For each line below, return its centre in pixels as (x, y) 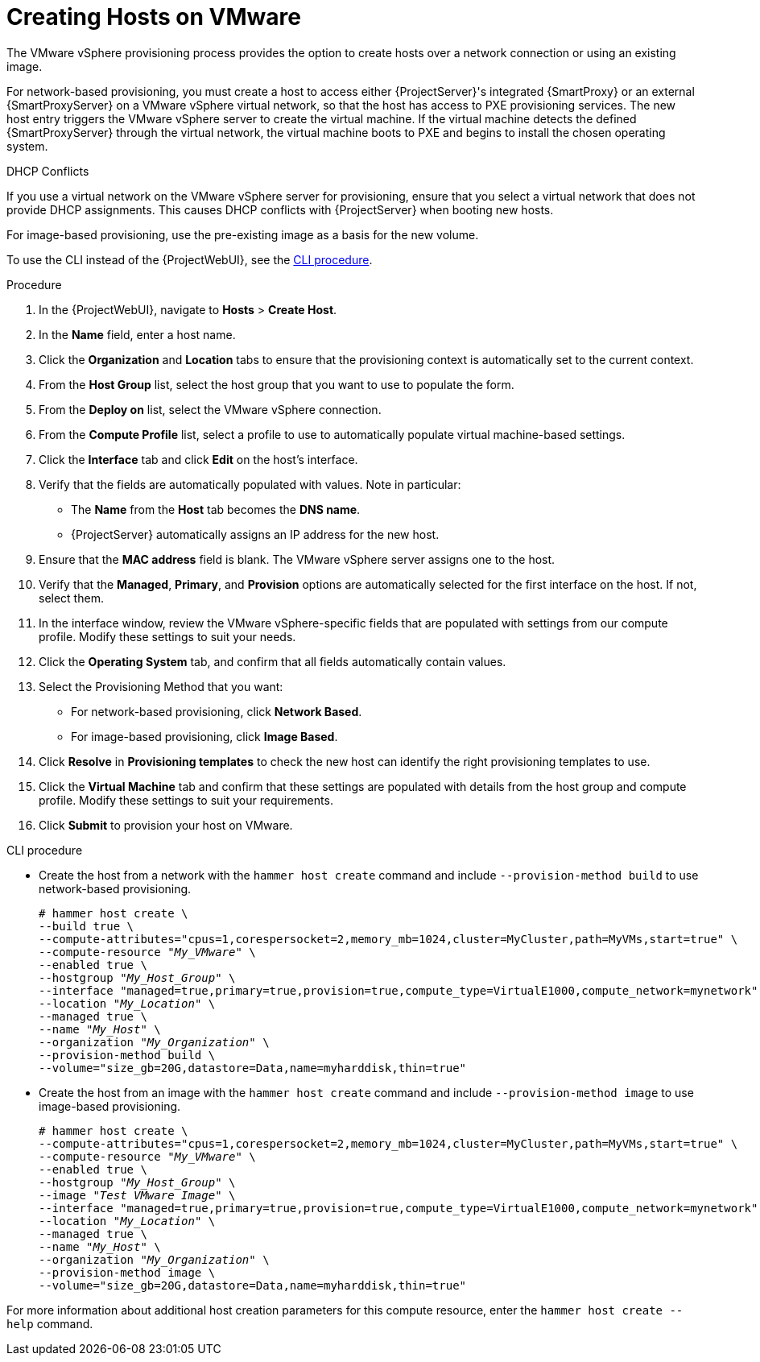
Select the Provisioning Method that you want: (161, 686)
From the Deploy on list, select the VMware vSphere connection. (210, 409)
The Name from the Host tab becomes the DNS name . (216, 509)
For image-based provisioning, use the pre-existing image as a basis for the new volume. (243, 234)
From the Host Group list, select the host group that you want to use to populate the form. (277, 384)
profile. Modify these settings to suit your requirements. (186, 800)
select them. (71, 598)
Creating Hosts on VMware (154, 17)
